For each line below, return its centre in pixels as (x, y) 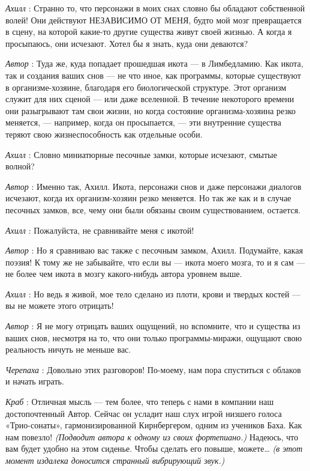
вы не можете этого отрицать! (60, 305)
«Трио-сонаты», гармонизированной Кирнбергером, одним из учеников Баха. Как (154, 425)
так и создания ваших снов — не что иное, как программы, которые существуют (153, 75)
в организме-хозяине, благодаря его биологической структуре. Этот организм (146, 87)
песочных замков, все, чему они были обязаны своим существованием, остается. (153, 209)
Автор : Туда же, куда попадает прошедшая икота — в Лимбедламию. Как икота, (154, 63)
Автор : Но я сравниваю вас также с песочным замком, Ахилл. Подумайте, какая (154, 250)
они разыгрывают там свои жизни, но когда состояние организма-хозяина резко (151, 110)
